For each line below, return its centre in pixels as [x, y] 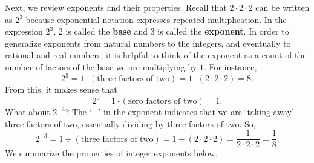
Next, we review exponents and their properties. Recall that [116, 7]
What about [28, 112]
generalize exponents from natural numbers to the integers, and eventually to [148, 43]
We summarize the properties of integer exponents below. [111, 153]
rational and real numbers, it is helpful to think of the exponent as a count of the [156, 55]
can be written [283, 7]
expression [24, 31]
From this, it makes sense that [61, 89]
